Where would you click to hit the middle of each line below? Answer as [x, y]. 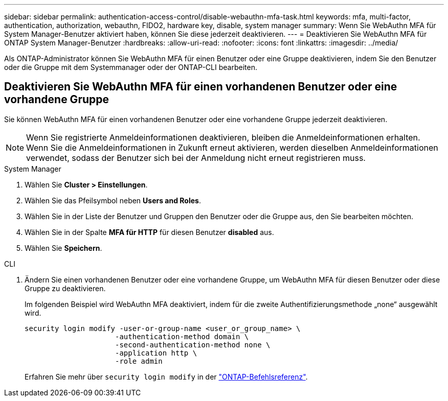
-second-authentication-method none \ [193, 345]
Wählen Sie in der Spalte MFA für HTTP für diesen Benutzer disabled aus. [149, 232]
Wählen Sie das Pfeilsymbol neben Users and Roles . [113, 200]
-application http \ [156, 353]
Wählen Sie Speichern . [63, 248]
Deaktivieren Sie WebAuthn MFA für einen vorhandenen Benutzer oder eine [201, 87]
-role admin [139, 361]
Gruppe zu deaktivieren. [65, 288]
